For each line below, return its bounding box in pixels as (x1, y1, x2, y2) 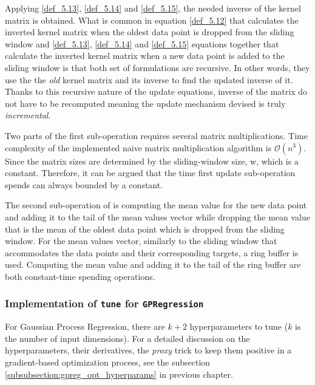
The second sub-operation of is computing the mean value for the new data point (5, 199, 307, 211)
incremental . (5, 109, 51, 121)
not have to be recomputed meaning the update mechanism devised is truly (5, 97, 286, 109)
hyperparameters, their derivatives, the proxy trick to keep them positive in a (5, 344, 292, 356)
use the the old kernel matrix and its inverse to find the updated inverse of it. (5, 73, 293, 86)
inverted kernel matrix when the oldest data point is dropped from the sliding (5, 26, 294, 38)
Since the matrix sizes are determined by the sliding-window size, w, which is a (5, 154, 299, 167)
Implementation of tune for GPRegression (5, 296, 204, 311)
